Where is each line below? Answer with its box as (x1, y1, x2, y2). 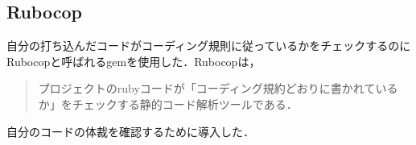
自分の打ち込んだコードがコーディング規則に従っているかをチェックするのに (6, 37, 411, 54)
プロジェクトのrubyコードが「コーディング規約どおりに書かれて (38, 80, 376, 97)
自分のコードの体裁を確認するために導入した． (6, 122, 254, 139)
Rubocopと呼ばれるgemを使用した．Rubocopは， (6, 52, 261, 69)
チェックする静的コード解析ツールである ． (72, 95, 298, 112)
